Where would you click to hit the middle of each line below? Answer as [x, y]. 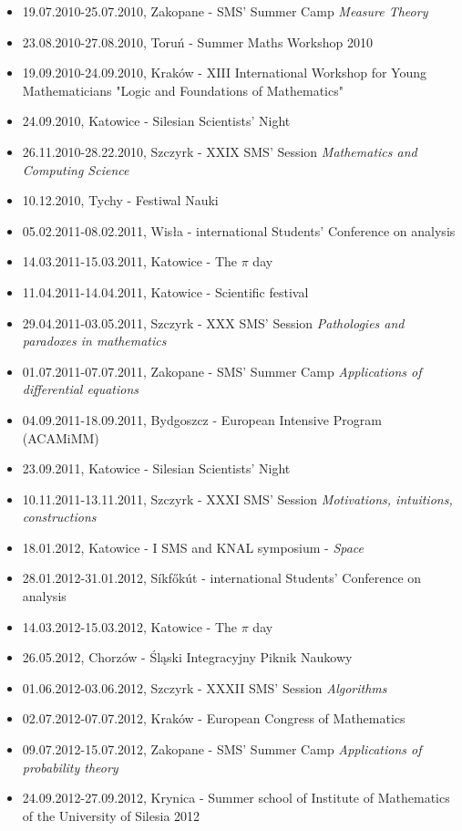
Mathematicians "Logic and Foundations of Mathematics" [183, 90]
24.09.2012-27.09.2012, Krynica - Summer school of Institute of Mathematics [236, 798]
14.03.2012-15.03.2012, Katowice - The [130, 626]
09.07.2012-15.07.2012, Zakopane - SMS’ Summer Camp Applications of [222, 749]
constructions [59, 517]
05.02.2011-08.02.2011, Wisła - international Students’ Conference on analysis [239, 230]
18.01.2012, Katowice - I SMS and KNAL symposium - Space [193, 547]
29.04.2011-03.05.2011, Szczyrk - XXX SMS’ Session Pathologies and [213, 322]
